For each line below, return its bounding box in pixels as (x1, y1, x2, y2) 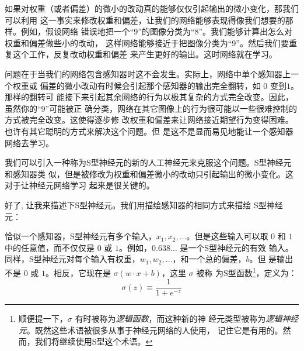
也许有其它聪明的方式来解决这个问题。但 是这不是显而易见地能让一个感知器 (5, 125, 293, 137)
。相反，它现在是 (46, 266, 111, 278)
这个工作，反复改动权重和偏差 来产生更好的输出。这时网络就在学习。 (12, 48, 277, 60)
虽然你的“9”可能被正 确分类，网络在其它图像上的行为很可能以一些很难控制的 (5, 102, 297, 114)
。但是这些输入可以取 (186, 230, 268, 242)
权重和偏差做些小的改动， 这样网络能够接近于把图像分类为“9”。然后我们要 (5, 36, 289, 49)
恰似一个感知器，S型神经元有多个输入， (5, 230, 156, 242)
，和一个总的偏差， (172, 253, 246, 265)
